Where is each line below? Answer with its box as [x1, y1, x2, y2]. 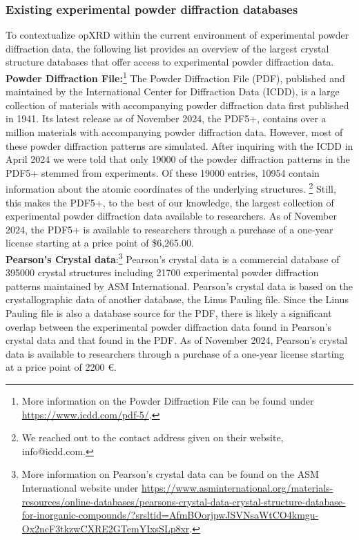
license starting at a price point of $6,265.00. [6, 235, 194, 250]
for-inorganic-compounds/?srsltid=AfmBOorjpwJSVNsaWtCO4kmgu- [21, 508, 319, 522]
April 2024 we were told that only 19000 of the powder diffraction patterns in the [6, 152, 350, 166]
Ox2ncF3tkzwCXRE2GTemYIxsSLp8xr [21, 521, 190, 535]
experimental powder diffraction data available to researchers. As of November [6, 209, 337, 223]
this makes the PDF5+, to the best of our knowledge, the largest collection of [6, 195, 334, 209]
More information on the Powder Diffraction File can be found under [21, 394, 314, 408]
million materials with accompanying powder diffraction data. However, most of [6, 125, 343, 139]
